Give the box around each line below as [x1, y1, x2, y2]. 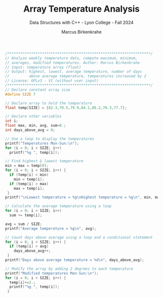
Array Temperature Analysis [23, 3, 140, 15]
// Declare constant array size [5, 87, 70, 92]
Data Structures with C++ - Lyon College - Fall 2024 [29, 19, 134, 25]
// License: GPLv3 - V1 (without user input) [5, 78, 98, 83]
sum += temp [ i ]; [9, 213, 42, 218]
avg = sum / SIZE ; [5, 222, 42, 226]
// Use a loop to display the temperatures [5, 136, 95, 141]
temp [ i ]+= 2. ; [9, 280, 36, 285]
